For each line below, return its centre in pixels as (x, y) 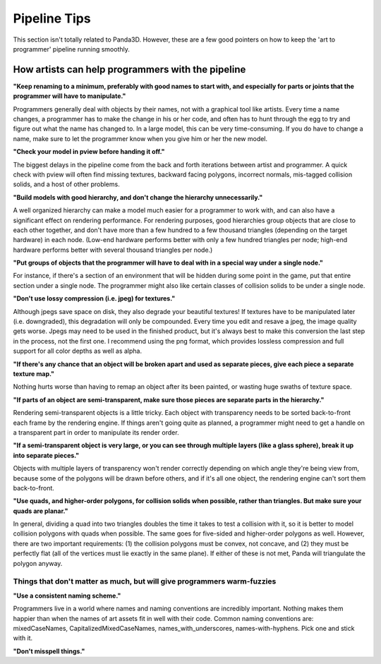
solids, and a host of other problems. (66, 184)
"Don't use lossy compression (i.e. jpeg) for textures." (94, 298)
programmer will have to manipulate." (69, 96)
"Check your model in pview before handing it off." (89, 152)
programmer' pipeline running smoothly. (71, 49)
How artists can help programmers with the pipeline (129, 70)
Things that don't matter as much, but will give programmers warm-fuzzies (145, 581)
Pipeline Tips (52, 18)
